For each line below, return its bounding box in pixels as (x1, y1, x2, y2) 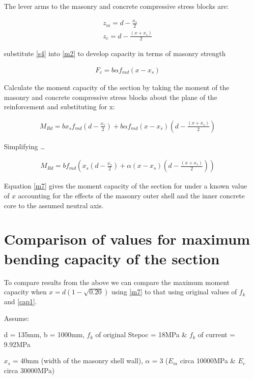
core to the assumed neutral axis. (4, 200, 104, 210)
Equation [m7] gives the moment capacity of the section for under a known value (4, 181, 247, 191)
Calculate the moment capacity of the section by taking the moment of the (4, 82, 229, 92)
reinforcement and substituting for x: (4, 101, 115, 112)
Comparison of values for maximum (4, 229, 250, 249)
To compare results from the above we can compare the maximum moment (4, 277, 230, 287)
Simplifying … (4, 141, 45, 151)
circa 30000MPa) (4, 365, 55, 376)
